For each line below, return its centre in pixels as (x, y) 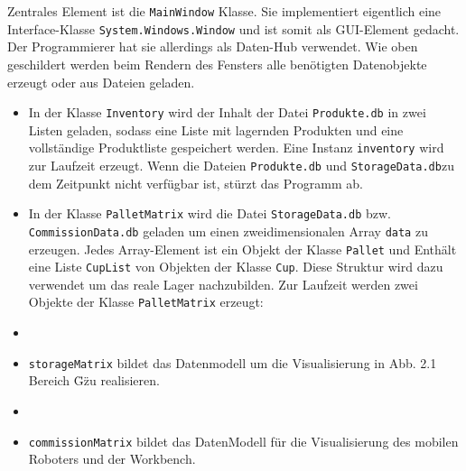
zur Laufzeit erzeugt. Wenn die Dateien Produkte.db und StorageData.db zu (241, 165)
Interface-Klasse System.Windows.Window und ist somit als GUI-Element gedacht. (233, 28)
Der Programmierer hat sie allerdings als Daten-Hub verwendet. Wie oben (213, 46)
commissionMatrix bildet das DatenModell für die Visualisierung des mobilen (243, 441)
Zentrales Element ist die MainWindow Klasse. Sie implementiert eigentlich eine (224, 11)
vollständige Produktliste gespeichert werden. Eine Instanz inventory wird (236, 148)
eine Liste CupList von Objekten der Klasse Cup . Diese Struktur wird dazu (236, 267)
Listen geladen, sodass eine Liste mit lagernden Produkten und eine (216, 129)
